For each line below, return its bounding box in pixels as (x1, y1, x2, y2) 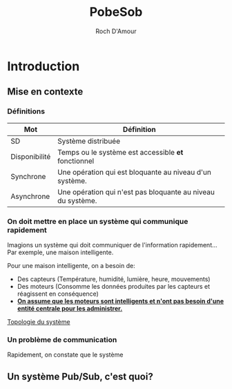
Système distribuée (57, 136, 121, 146)
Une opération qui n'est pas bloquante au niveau (57, 187, 215, 197)
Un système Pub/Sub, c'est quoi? (7, 370, 153, 382)
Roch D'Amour (95, 27, 137, 35)
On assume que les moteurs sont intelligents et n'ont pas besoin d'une (17, 296, 224, 305)
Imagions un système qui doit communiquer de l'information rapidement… (7, 240, 217, 249)
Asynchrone (10, 191, 50, 201)
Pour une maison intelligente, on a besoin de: (7, 261, 136, 269)
